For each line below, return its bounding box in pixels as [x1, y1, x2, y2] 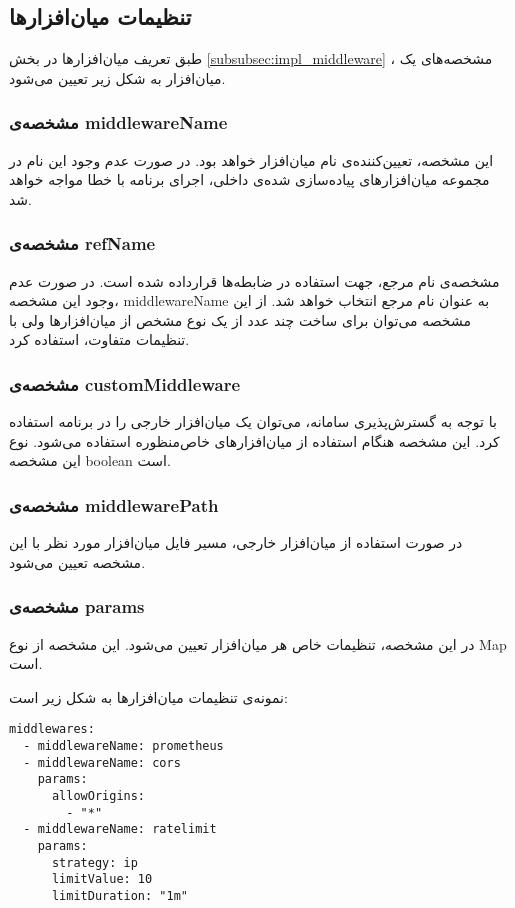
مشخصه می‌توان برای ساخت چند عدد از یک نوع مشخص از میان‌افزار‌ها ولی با [9, 309, 471, 330]
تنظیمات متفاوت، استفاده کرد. [9, 329, 190, 350]
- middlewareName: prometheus [23, 739, 224, 754]
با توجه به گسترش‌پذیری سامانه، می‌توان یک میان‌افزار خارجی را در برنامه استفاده [9, 411, 497, 432]
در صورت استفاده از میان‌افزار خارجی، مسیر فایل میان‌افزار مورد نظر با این [9, 532, 463, 553]
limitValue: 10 [51, 872, 153, 887]
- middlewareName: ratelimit [23, 822, 217, 837]
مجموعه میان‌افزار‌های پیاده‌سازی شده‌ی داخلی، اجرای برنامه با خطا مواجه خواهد [9, 169, 490, 190]
